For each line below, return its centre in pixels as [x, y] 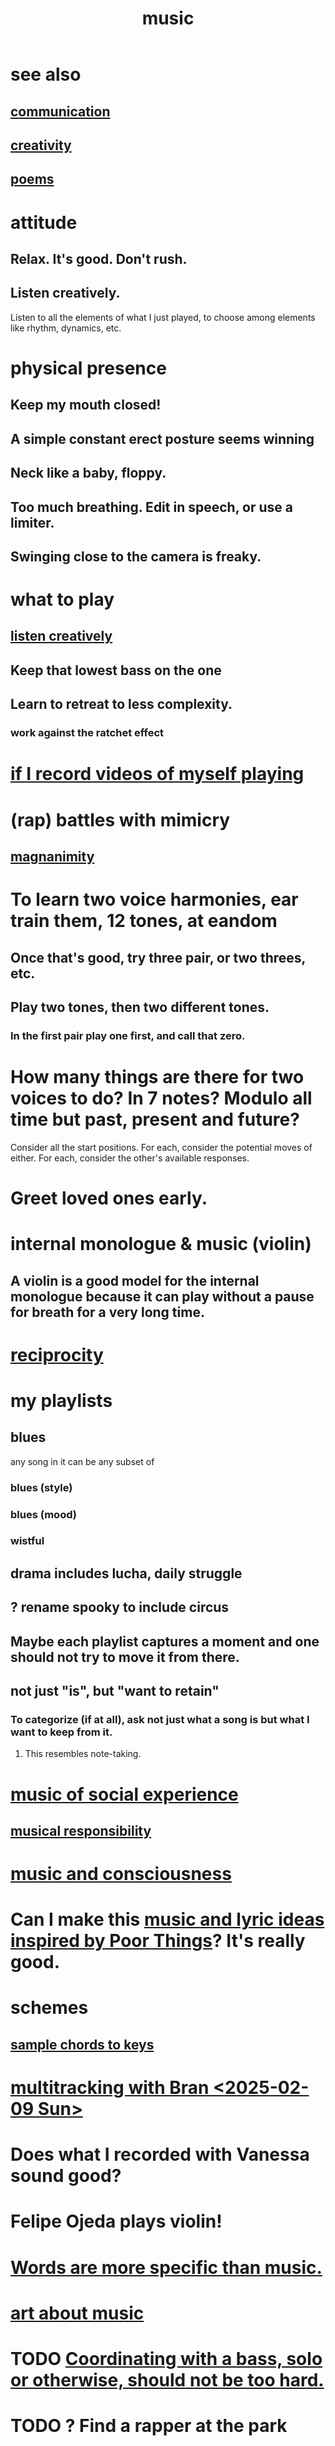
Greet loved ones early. [109, 1198]
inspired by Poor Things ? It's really [158, 1941]
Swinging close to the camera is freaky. [136, 556]
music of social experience [124, 1794]
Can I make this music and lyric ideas [167, 1919]
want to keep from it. [61, 1732]
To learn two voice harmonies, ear [154, 899]
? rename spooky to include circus [120, 1607]
